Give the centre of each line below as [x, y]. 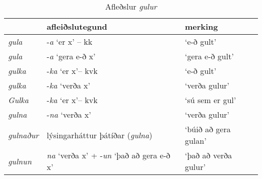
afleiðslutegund [77, 26]
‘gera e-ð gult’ [209, 56]
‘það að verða [208, 155]
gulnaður [23, 135]
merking [201, 26]
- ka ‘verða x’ [69, 85]
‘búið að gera [208, 129]
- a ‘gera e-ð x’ [71, 56]
